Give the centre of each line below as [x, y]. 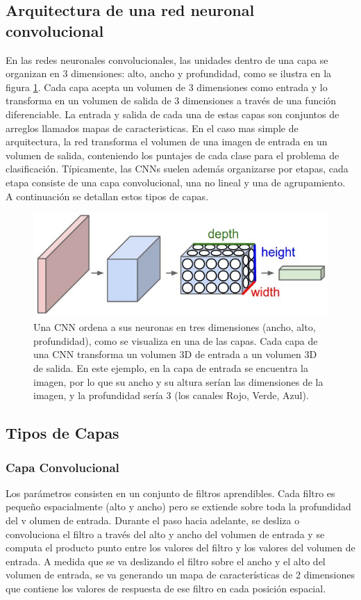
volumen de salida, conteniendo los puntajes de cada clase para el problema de [173, 155]
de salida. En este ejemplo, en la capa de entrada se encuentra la [171, 368]
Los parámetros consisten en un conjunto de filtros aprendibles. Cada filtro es [170, 493]
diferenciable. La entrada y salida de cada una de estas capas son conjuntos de [173, 114]
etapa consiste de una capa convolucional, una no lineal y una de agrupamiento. [176, 182]
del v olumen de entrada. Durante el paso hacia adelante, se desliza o [153, 520]
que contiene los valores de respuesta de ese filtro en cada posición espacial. [166, 588]
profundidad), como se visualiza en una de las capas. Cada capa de [176, 340]
